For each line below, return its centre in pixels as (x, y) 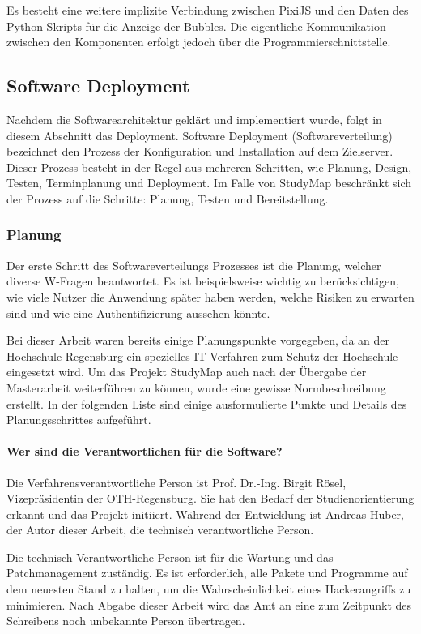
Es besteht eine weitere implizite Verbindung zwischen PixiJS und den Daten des (208, 10)
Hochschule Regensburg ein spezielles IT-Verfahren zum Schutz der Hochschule (202, 356)
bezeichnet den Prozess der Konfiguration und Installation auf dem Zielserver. (200, 151)
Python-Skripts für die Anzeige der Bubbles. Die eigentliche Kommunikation (196, 26)
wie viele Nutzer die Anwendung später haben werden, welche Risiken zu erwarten (210, 296)
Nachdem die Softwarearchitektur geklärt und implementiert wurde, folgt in (194, 119)
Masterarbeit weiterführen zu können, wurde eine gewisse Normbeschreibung (196, 387)
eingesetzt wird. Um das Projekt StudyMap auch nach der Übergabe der (187, 372)
